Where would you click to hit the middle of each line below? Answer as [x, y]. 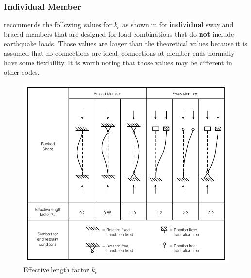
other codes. [22, 72]
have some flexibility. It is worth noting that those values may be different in [118, 62]
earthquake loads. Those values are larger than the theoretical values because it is [125, 43]
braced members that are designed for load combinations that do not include [119, 34]
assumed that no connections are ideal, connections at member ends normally [119, 53]
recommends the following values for [58, 24]
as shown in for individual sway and [178, 24]
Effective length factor [56, 270]
